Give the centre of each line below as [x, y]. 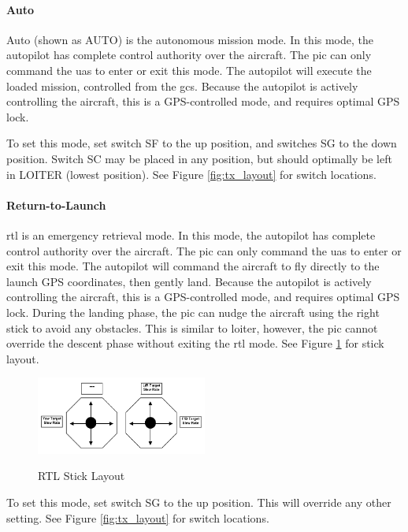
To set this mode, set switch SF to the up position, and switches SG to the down [202, 143]
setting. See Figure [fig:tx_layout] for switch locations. [138, 517]
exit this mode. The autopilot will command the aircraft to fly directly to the [193, 266]
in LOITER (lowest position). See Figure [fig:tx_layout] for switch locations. [191, 174]
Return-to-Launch [56, 205]
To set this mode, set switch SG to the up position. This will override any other [199, 502]
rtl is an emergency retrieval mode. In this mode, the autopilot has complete [191, 234]
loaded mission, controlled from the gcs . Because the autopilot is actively [182, 86]
